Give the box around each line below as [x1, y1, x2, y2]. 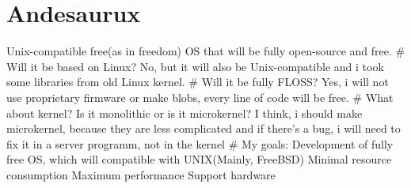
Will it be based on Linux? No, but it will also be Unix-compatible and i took [6, 58, 384, 74]
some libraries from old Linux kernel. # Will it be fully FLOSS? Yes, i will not [6, 73, 389, 90]
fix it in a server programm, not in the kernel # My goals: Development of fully [6, 135, 394, 152]
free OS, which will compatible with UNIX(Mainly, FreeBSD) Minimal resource [6, 151, 392, 167]
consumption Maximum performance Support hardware [6, 166, 276, 182]
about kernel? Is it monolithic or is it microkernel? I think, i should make [6, 104, 363, 121]
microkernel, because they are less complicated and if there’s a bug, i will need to [6, 120, 401, 137]
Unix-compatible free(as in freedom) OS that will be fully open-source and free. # [6, 43, 405, 59]
